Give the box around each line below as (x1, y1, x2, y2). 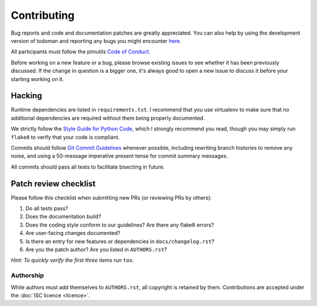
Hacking (11, 91, 42, 101)
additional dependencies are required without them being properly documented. (11, 115, 205, 122)
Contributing (11, 9, 75, 22)
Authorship (11, 271, 44, 280)
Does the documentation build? (25, 213, 102, 220)
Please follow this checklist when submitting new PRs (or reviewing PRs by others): (11, 194, 212, 201)
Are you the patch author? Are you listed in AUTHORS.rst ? (25, 246, 167, 253)
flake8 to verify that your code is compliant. (11, 133, 120, 140)
